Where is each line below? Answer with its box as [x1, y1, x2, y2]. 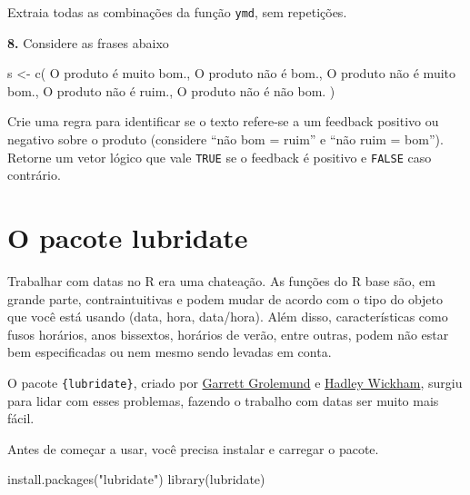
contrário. [7, 165, 61, 184]
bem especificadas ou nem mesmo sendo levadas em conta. [7, 342, 332, 361]
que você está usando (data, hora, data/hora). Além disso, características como [7, 307, 448, 326]
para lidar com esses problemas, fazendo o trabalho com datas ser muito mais [7, 391, 439, 410]
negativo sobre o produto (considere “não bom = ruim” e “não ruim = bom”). [7, 130, 444, 149]
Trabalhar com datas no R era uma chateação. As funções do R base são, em [7, 272, 435, 290]
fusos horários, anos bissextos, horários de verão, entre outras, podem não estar [7, 324, 449, 343]
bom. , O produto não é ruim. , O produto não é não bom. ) [7, 81, 335, 100]
